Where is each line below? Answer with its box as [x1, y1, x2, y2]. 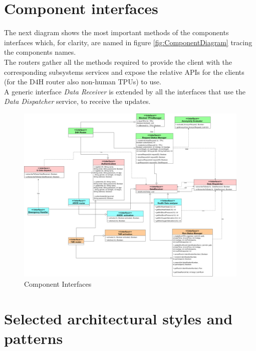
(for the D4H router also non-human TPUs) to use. [4, 76, 161, 87]
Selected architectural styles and [4, 308, 233, 328]
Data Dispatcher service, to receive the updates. [4, 96, 151, 106]
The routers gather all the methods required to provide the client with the [4, 56, 232, 67]
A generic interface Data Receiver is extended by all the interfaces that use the [4, 86, 245, 96]
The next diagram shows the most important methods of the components [4, 27, 229, 38]
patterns [4, 327, 63, 348]
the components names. [4, 47, 76, 57]
